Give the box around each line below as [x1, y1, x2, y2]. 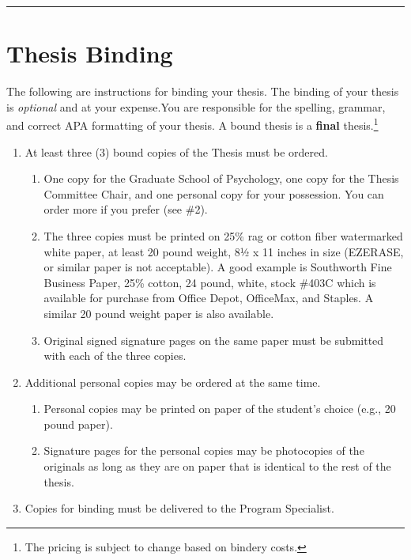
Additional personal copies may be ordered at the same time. [25, 373, 321, 390]
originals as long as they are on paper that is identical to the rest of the [43, 458, 391, 475]
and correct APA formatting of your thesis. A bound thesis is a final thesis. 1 [6, 115, 379, 133]
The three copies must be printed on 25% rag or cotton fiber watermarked [43, 227, 403, 244]
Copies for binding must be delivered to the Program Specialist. [25, 500, 334, 516]
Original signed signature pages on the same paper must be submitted [43, 331, 384, 348]
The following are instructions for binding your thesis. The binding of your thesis [6, 83, 399, 100]
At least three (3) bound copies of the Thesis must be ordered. [25, 143, 328, 160]
